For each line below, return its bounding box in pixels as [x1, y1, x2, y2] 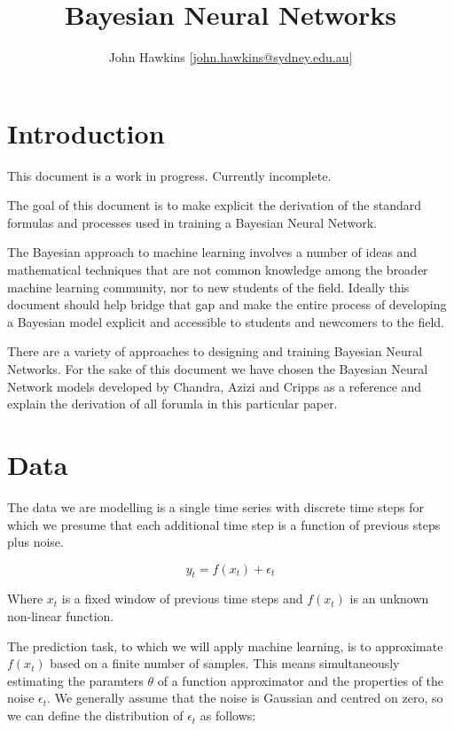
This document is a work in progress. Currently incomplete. [7, 166, 332, 184]
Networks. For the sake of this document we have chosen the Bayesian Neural [7, 360, 428, 377]
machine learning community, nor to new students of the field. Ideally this [7, 277, 410, 296]
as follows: [200, 706, 256, 725]
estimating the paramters [7, 671, 144, 689]
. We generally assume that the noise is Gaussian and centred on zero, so [47, 688, 443, 707]
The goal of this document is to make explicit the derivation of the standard [7, 196, 421, 214]
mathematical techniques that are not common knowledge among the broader [7, 261, 428, 279]
